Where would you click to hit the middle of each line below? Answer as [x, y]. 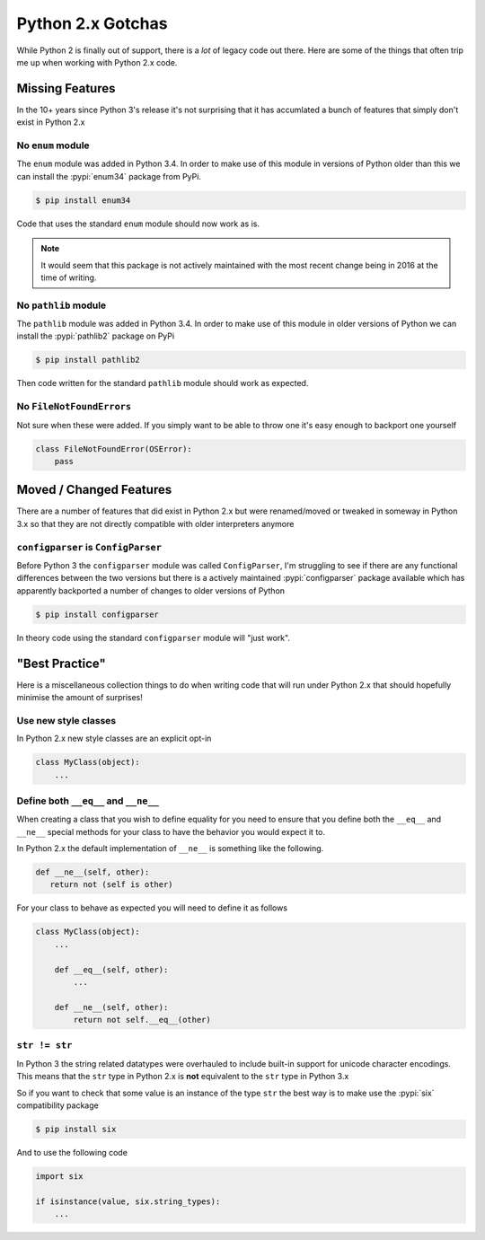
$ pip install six [76, 1129]
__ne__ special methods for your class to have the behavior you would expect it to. [171, 831]
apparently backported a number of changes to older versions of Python [151, 590]
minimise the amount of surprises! [80, 697]
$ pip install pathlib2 [88, 360]
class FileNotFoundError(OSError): [114, 449]
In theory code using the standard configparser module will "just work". [154, 638]
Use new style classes [66, 720]
